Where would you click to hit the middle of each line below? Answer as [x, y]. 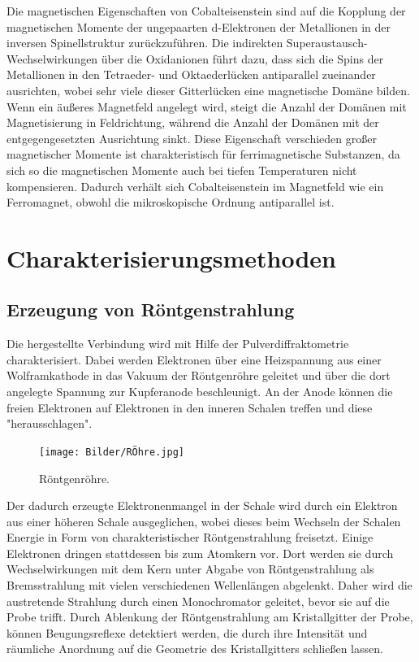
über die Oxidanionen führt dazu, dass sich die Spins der [242, 58]
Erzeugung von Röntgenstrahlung [151, 309]
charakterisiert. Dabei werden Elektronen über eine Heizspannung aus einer [194, 359]
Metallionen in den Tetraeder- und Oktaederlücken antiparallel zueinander [191, 74]
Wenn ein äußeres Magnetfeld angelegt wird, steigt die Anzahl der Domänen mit [207, 106]
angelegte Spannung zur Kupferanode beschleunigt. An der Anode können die [200, 392]
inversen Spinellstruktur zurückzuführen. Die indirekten [145, 43]
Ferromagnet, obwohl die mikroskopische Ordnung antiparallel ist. [171, 202]
